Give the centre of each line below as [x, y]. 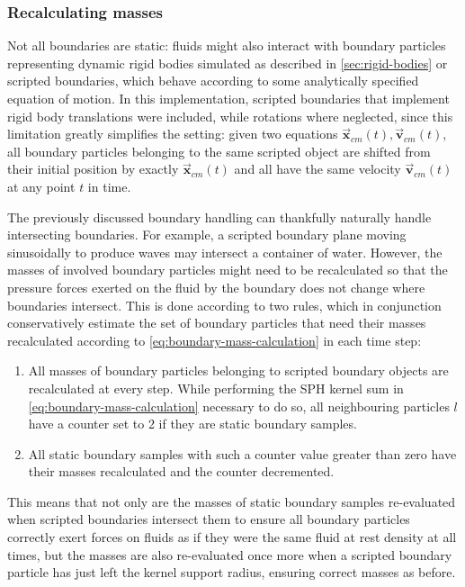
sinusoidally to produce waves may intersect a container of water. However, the [225, 252]
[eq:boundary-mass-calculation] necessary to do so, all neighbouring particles [239, 406]
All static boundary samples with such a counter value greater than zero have [242, 453]
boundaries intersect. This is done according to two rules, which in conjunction [224, 305]
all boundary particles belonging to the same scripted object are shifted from [219, 151]
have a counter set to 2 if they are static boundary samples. [192, 424]
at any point [41, 186]
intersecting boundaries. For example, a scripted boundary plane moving [207, 235]
